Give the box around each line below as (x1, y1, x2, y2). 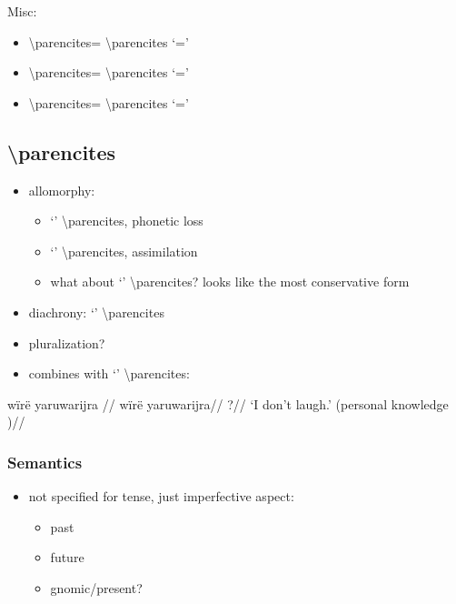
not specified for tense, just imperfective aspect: (28, 487, 294, 506)
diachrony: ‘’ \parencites (28, 302, 164, 321)
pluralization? (28, 333, 105, 352)
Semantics (7, 450, 83, 473)
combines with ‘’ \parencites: (28, 364, 190, 383)
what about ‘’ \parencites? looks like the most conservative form (50, 272, 410, 291)
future (50, 548, 84, 567)
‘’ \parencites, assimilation (50, 241, 198, 260)
